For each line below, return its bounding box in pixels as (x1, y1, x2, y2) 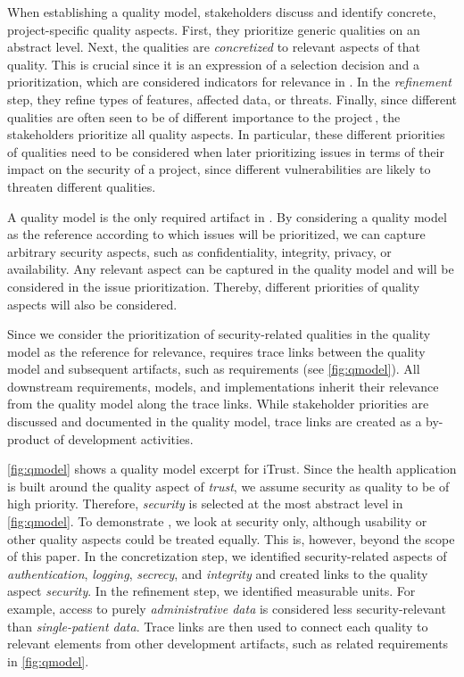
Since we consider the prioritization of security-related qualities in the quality (7, 325, 431, 343)
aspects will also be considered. (7, 294, 178, 313)
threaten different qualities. (7, 177, 156, 195)
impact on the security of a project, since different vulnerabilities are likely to (7, 160, 431, 178)
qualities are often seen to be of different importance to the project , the (7, 107, 401, 126)
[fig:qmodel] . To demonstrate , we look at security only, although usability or (7, 512, 427, 531)
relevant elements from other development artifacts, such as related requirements (7, 634, 449, 653)
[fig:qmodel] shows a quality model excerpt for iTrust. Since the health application (7, 459, 457, 478)
